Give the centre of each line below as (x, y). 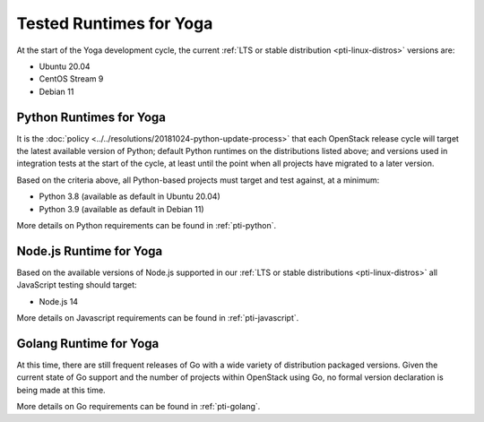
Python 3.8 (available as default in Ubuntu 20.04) (130, 196)
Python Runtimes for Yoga (91, 117)
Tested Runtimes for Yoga (115, 23)
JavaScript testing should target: (77, 285)
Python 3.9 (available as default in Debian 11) (122, 209)
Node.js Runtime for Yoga (90, 251)
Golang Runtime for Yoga (88, 344)
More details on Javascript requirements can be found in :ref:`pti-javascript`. (158, 318)
